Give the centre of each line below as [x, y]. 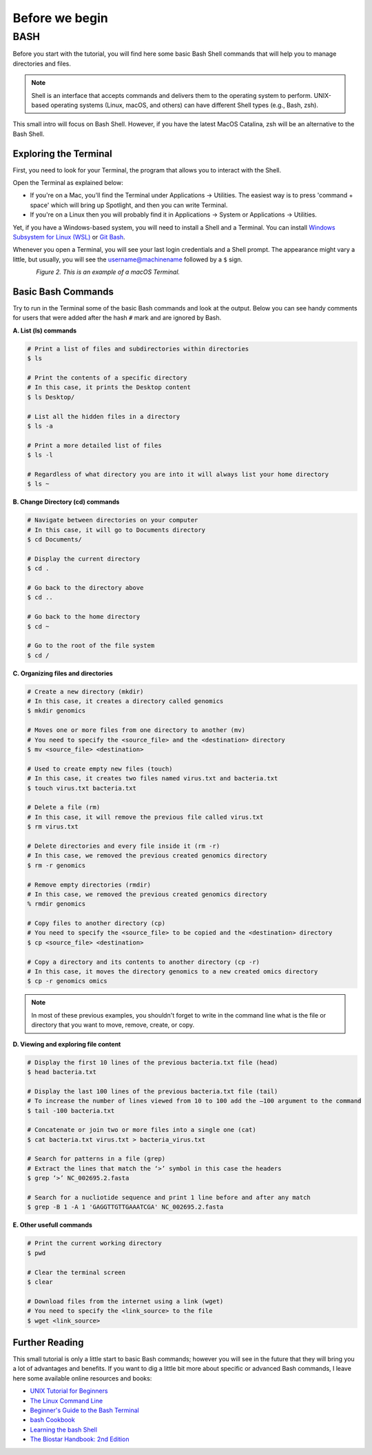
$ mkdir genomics [56, 711]
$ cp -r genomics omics [68, 981]
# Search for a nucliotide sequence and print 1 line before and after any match [169, 1198]
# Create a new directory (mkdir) [85, 691]
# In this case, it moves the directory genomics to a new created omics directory [173, 972]
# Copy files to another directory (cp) [96, 923]
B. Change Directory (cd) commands [66, 502]
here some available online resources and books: [82, 1378]
